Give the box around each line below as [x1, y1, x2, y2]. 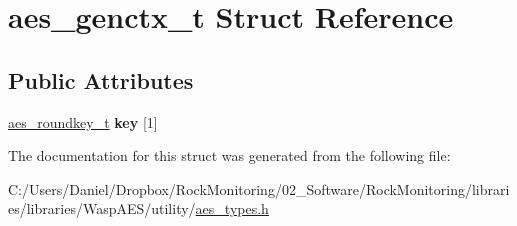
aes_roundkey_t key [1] [8, 111, 158, 132]
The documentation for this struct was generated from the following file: [8, 145, 451, 166]
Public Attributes [8, 64, 194, 95]
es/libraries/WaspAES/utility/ [8, 198, 196, 219]
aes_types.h [195, 198, 269, 219]
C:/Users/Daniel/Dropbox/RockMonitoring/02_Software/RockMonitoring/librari [8, 178, 510, 199]
